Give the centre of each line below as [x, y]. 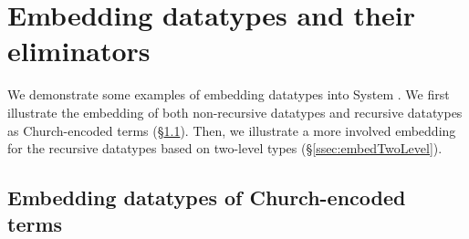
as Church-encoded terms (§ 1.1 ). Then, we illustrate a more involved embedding [232, 130]
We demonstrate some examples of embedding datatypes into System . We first [229, 94]
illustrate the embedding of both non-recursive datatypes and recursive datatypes [235, 112]
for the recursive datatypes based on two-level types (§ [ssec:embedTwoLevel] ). [225, 148]
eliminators [79, 51]
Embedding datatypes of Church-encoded [207, 197]
